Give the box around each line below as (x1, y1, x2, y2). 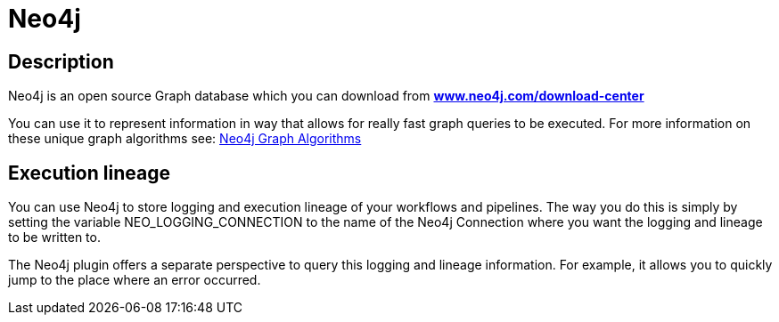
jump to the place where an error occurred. (8, 272, 261, 288)
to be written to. (8, 229, 101, 246)
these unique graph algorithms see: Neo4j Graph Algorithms (8, 131, 362, 147)
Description (8, 50, 114, 73)
